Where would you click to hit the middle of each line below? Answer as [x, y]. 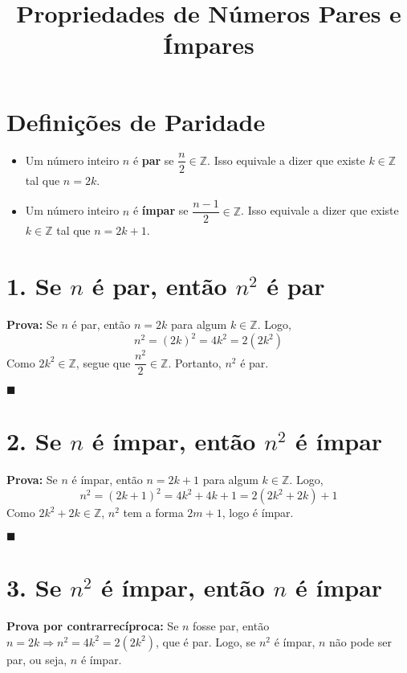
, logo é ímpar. [258, 513]
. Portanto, [195, 362]
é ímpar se [161, 210]
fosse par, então [231, 626]
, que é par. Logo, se [206, 641]
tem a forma [153, 513]
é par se [153, 160]
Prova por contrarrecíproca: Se [93, 626]
